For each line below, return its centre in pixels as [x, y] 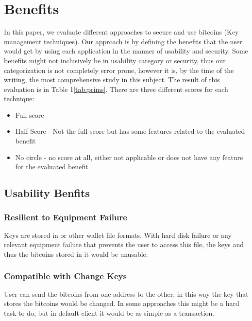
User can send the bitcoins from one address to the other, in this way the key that [126, 294]
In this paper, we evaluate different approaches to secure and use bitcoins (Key [121, 32]
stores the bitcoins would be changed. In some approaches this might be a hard [122, 303]
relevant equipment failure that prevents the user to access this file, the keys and [124, 244]
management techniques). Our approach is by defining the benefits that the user [123, 41]
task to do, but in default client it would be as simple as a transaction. [109, 313]
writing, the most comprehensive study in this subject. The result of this [112, 80]
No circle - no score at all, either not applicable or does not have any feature [129, 157]
